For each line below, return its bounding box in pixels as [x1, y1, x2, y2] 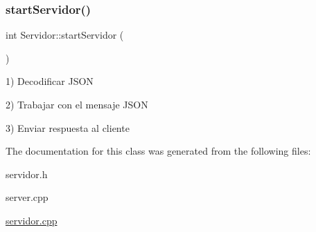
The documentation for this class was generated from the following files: [6, 144, 311, 158]
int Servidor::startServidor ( [6, 28, 124, 42]
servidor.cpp [6, 213, 58, 227]
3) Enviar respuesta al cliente [6, 120, 130, 135]
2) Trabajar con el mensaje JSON [6, 97, 148, 111]
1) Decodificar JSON [6, 74, 94, 88]
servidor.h [6, 166, 48, 181]
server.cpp [6, 190, 49, 204]
